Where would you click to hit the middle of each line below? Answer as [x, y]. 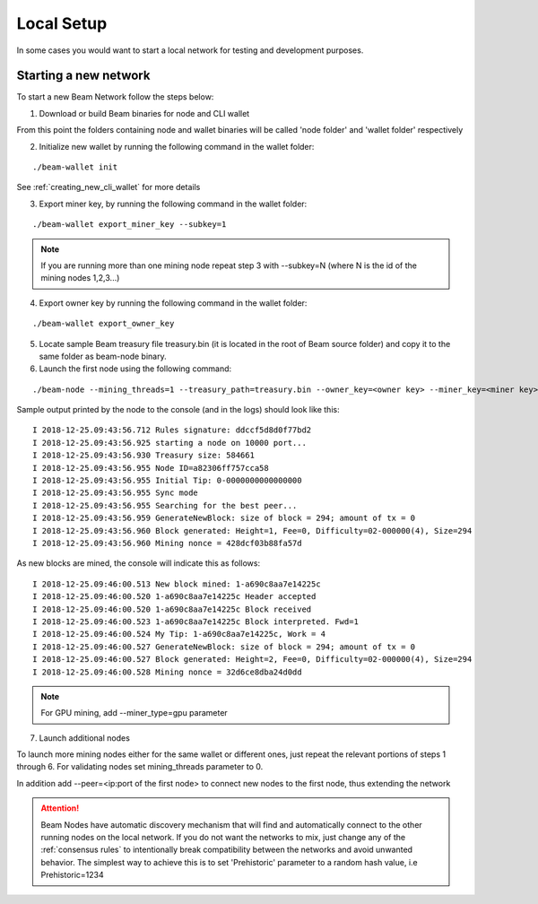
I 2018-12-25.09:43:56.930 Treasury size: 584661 [144, 456]
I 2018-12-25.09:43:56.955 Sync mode [116, 493]
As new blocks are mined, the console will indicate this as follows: [138, 563]
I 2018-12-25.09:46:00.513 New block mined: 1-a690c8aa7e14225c [177, 584]
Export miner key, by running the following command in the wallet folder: [173, 204]
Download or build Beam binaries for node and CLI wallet [144, 113]
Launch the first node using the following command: [135, 369]
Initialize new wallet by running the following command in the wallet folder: [177, 146]
